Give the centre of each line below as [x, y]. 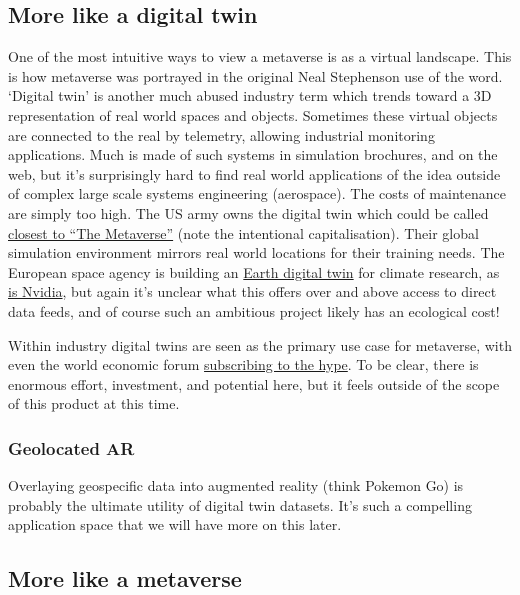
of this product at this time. [94, 403]
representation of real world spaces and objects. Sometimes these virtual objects [253, 114]
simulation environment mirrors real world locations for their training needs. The [256, 252]
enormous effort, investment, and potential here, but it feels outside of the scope [254, 383]
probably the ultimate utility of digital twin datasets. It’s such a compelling [240, 504]
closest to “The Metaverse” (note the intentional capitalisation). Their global [243, 232]
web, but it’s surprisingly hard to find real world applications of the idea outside [254, 173]
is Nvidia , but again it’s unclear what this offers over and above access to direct [252, 291]
